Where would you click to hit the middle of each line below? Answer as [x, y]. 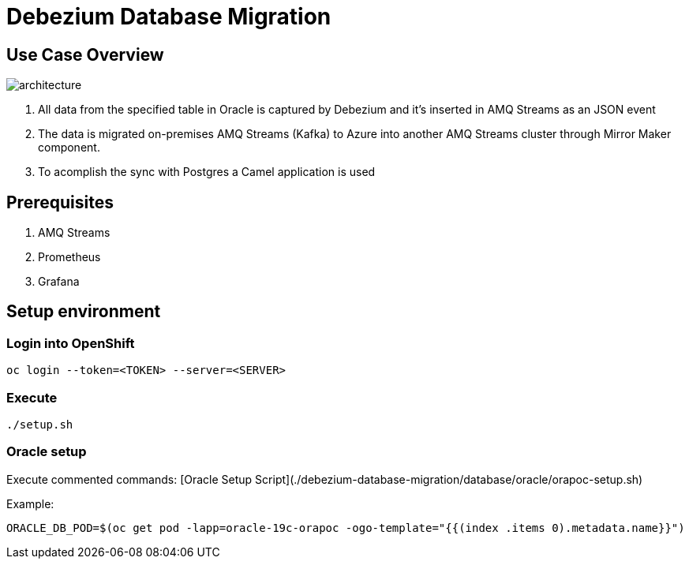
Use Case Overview [85, 54]
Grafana [59, 282]
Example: [30, 503]
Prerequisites [60, 202]
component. [69, 148]
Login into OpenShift [71, 343]
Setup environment [84, 312]
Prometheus [69, 257]
